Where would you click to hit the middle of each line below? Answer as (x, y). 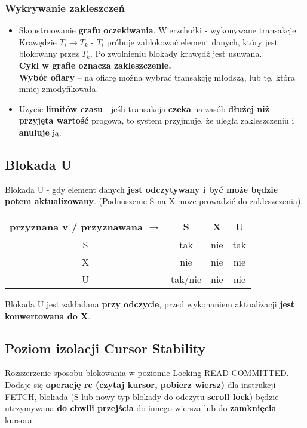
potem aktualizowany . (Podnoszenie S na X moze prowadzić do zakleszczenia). (154, 201)
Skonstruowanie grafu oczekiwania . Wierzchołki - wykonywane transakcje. (159, 30)
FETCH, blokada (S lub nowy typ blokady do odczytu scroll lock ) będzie (142, 396)
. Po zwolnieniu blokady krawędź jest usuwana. (176, 53)
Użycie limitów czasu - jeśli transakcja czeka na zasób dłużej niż (144, 108)
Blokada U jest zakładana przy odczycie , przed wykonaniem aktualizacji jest (150, 304)
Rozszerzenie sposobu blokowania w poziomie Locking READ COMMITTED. (147, 373)
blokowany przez (49, 53)
